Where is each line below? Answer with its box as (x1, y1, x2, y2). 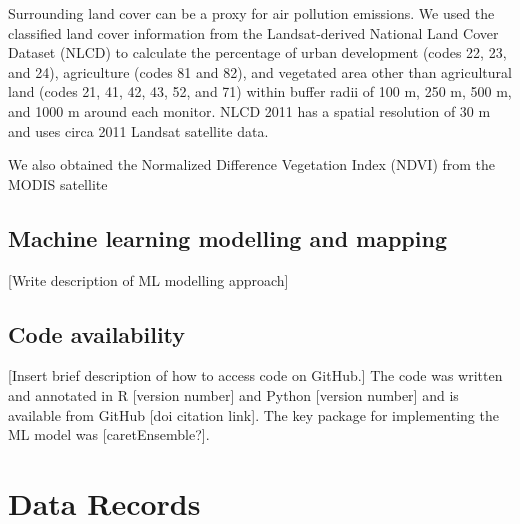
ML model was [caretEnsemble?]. (8, 424, 210, 445)
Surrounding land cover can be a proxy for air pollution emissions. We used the (8, 3, 495, 23)
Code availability (8, 318, 186, 349)
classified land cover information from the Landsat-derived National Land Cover (8, 22, 499, 43)
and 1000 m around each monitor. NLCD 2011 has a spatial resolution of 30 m (8, 100, 491, 121)
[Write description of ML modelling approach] (8, 269, 289, 290)
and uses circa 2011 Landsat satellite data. (8, 120, 269, 141)
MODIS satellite (8, 173, 108, 194)
